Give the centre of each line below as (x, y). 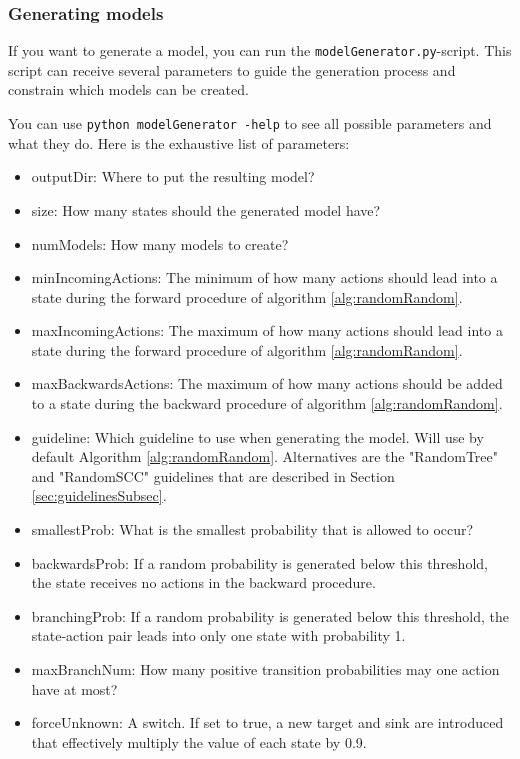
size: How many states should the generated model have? (206, 209)
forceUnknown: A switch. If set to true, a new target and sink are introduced (267, 722)
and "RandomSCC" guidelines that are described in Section (213, 475)
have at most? (74, 688)
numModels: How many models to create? (160, 243)
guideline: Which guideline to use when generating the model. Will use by (257, 436)
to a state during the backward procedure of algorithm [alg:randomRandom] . (267, 403)
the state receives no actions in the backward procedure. (203, 582)
